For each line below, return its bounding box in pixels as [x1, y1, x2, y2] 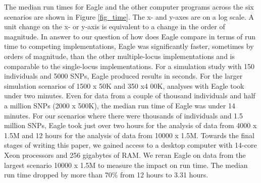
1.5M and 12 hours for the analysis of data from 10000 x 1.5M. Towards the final [4, 130, 254, 140]
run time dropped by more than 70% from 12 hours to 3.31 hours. [4, 169, 208, 180]
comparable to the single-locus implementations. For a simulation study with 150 [4, 60, 255, 71]
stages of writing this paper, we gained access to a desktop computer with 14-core [4, 140, 257, 150]
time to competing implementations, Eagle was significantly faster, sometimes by [4, 41, 254, 51]
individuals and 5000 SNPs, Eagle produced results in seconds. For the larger [4, 71, 243, 81]
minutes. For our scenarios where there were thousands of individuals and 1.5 [4, 110, 243, 120]
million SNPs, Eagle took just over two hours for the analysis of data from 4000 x [4, 120, 257, 131]
